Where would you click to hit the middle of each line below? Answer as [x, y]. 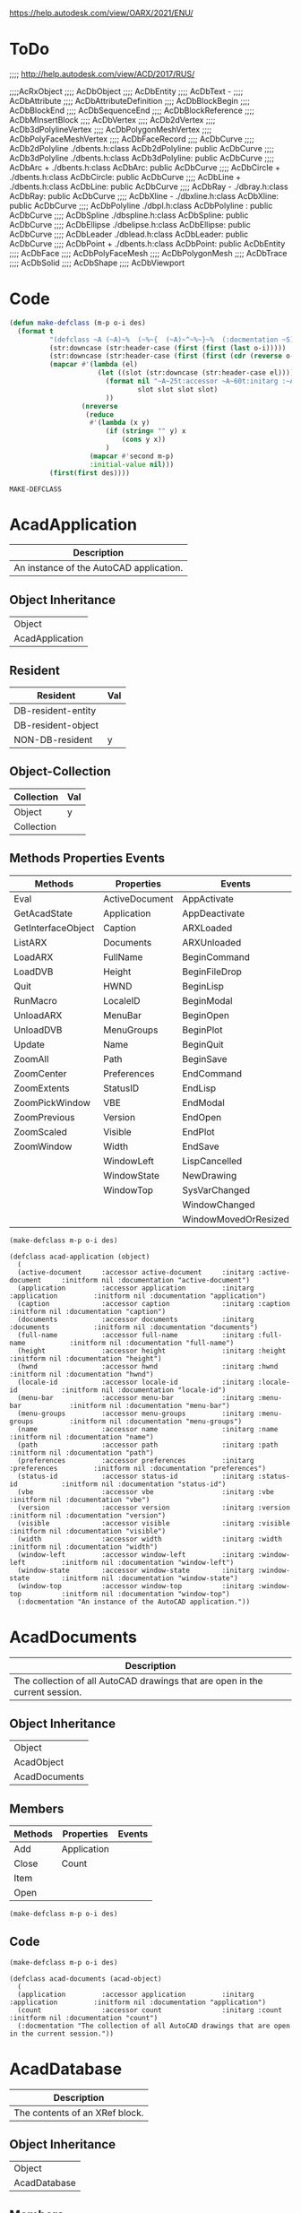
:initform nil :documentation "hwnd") [82, 1374]
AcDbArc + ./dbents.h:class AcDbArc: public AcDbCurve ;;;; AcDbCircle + [145, 167]
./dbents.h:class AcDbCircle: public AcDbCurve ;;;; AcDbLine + [125, 177]
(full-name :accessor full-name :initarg [136, 1335]
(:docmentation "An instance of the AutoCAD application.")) [134, 1602]
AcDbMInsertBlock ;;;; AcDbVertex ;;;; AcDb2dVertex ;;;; [112, 119]
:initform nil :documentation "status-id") [144, 1484]
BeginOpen [206, 1015]
